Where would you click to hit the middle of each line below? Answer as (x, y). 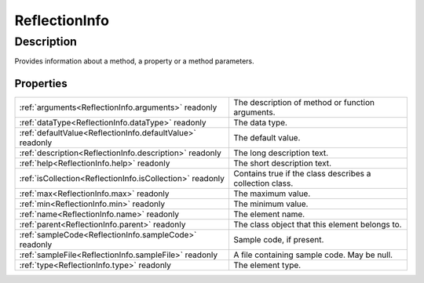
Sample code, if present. (278, 240)
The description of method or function (303, 103)
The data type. (260, 123)
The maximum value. (272, 194)
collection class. (263, 183)
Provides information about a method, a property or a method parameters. (134, 61)
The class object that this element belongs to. (317, 225)
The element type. (267, 265)
